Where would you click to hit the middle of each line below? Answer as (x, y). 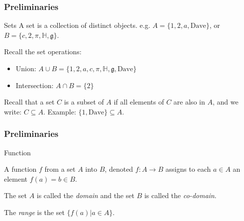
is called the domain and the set (85, 195)
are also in (189, 102)
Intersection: (35, 85)
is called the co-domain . (180, 195)
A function (20, 169)
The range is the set (34, 212)
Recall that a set (29, 102)
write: (13, 111)
